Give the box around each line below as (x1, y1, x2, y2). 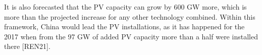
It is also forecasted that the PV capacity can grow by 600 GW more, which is (4, 2, 247, 12)
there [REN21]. (4, 41, 50, 51)
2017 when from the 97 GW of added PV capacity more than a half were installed (4, 31, 258, 41)
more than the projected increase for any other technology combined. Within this (4, 11, 255, 22)
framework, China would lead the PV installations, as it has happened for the (4, 21, 245, 32)
